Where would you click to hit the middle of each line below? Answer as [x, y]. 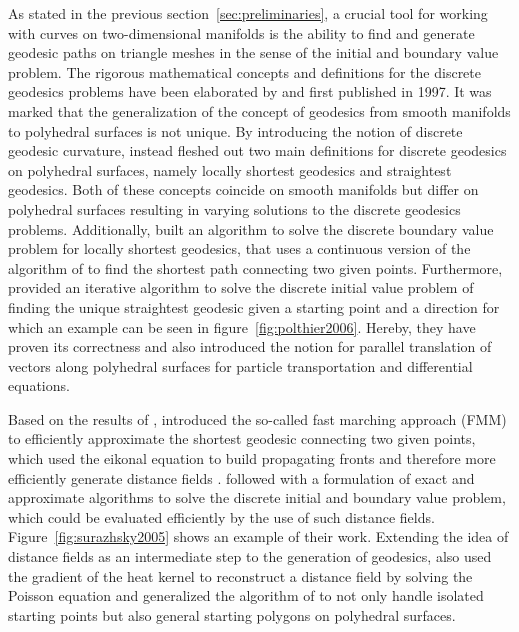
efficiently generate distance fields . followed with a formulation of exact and [241, 477]
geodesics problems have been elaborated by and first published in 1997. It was [250, 91]
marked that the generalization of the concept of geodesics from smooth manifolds [259, 110]
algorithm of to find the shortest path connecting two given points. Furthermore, [255, 267]
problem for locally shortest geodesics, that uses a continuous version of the [239, 248]
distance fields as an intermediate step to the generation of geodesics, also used [250, 556]
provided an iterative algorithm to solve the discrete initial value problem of [241, 287]
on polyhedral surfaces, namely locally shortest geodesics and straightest [230, 169]
